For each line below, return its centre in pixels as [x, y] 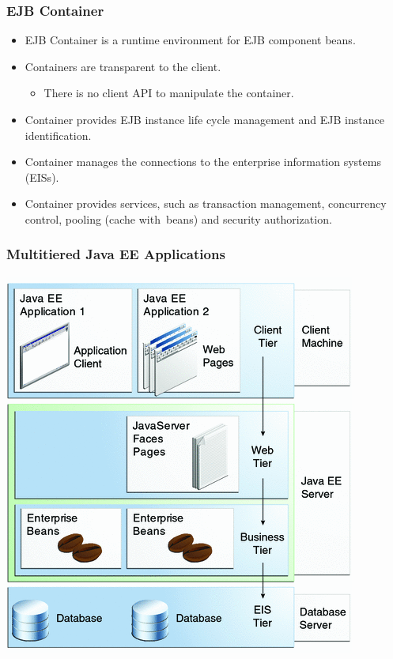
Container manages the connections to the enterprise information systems [203, 162]
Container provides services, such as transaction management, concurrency [206, 203]
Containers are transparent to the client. [123, 66]
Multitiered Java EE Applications [116, 254]
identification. [58, 135]
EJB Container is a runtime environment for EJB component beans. [190, 40]
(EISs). [42, 177]
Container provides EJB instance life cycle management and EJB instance [204, 119]
